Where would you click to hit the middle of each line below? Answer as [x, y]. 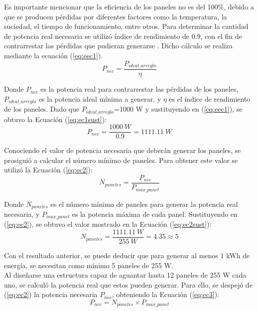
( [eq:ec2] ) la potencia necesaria [51, 294]
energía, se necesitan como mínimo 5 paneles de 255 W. [89, 265]
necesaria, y [22, 214]
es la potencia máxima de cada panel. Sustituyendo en [155, 214]
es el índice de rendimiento [210, 98]
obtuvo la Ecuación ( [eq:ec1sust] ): [56, 119]
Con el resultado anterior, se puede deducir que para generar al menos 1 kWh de [127, 255]
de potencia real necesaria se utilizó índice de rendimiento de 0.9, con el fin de [123, 36]
